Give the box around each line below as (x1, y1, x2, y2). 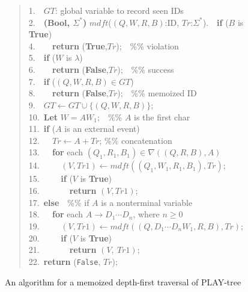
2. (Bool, (28, 16, 70, 28)
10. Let (28, 110, 58, 123)
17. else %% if (28, 196, 89, 208)
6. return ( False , (28, 63, 109, 76)
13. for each (28, 146, 83, 158)
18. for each (28, 208, 83, 220)
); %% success (117, 63, 174, 76)
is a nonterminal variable (101, 196, 193, 208)
